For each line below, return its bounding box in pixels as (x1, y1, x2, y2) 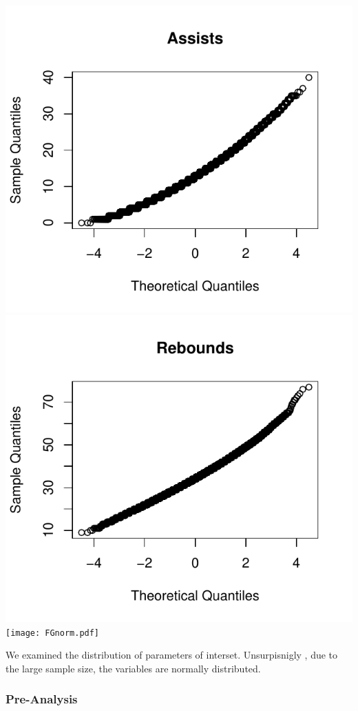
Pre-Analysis (6, 690, 78, 708)
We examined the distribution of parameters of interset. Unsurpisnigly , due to (6, 648, 338, 662)
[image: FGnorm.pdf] (6, 628, 100, 638)
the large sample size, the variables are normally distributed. (6, 661, 261, 675)
